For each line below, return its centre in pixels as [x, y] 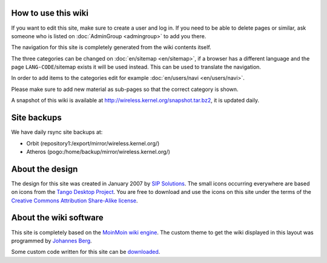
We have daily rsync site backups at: [57, 132]
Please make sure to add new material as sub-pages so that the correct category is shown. [125, 89]
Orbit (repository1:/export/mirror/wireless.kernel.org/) [93, 143]
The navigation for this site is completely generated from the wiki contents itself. [111, 47]
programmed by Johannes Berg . [51, 241]
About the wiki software [58, 218]
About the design [45, 169]
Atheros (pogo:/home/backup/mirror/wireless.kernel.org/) [98, 151]
